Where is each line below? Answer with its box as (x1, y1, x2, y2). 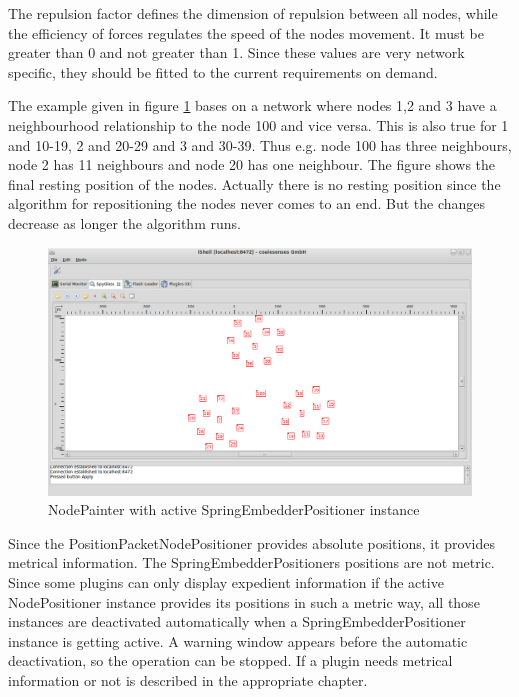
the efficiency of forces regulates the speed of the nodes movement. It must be (8, 22, 484, 43)
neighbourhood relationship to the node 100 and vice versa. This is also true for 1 (8, 114, 509, 135)
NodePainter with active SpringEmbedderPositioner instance (48, 499, 420, 520)
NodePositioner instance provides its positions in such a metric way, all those (8, 591, 480, 612)
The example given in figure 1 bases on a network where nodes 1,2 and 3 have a (8, 95, 497, 116)
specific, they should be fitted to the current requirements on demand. (8, 61, 438, 82)
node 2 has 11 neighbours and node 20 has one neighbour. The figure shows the (8, 154, 496, 175)
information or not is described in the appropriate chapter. (8, 669, 368, 690)
